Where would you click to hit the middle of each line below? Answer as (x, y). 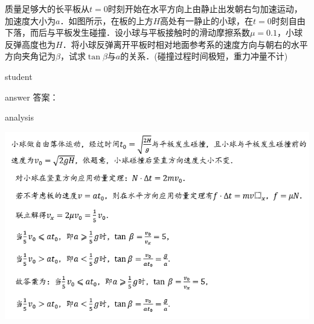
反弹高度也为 (30, 44)
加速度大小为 (30, 20)
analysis (19, 117)
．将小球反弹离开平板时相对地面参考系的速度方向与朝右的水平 (185, 44)
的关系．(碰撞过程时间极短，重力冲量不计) (204, 56)
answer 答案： (32, 97)
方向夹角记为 (30, 56)
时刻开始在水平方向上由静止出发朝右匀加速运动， (205, 8)
